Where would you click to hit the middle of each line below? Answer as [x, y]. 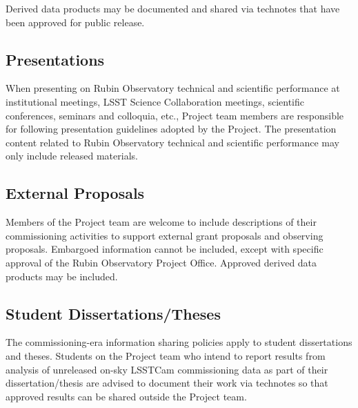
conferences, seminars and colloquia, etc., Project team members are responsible [175, 115]
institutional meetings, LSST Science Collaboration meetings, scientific [155, 101]
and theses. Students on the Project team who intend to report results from [166, 355]
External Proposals [75, 193]
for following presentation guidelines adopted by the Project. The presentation [171, 129]
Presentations [55, 59]
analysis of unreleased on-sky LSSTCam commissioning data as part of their [167, 369]
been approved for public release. [75, 22]
